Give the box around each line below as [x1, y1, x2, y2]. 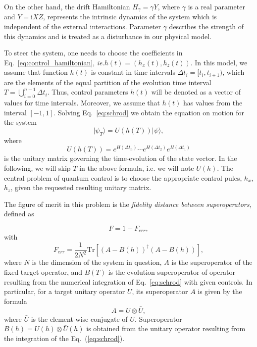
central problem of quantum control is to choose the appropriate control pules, [4, 172, 242, 183]
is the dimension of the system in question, [32, 257, 162, 267]
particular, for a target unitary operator [4, 286, 125, 297]
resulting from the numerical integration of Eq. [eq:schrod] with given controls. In [4, 276, 253, 287]
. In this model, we [190, 57, 248, 67]
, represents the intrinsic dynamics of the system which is [43, 11, 217, 22]
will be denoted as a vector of [151, 87, 241, 97]
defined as [4, 208, 34, 219]
